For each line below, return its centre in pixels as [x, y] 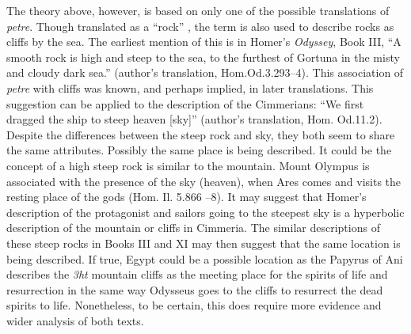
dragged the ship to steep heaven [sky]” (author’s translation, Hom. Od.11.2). [194, 119]
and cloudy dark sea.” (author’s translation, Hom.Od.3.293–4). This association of [205, 72]
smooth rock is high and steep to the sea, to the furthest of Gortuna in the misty [203, 57]
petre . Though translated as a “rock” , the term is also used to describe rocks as [200, 26]
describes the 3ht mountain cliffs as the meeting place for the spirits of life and [197, 274]
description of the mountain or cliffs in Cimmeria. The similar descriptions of [193, 228]
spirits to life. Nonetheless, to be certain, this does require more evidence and [194, 305]
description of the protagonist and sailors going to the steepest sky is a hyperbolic [205, 212]
